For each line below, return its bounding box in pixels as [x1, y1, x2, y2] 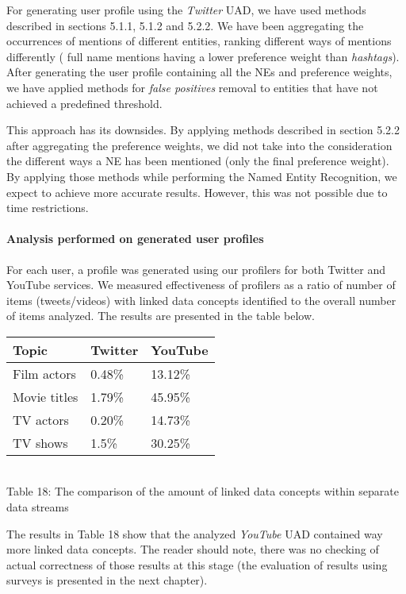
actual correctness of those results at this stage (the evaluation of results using [6, 556, 388, 573]
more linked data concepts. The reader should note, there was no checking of [6, 541, 379, 557]
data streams [6, 499, 69, 515]
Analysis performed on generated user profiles [6, 230, 264, 247]
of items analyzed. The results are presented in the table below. [6, 307, 315, 324]
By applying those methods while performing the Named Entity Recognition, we [6, 168, 397, 184]
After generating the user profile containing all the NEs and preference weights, [6, 64, 393, 80]
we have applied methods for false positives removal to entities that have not [6, 79, 378, 95]
